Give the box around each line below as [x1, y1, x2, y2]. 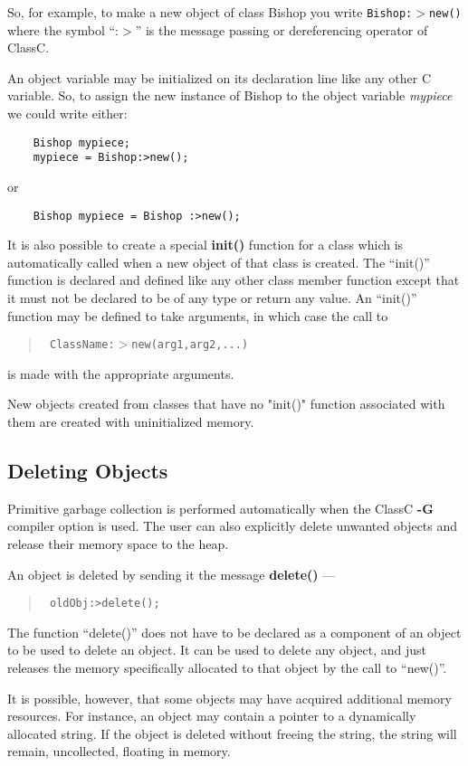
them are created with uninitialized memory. [7, 412, 254, 430]
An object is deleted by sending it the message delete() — [7, 564, 336, 583]
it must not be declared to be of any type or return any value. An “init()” [7, 288, 417, 307]
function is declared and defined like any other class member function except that [7, 270, 460, 289]
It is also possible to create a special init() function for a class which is [7, 235, 404, 254]
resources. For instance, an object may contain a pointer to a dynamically [7, 706, 416, 725]
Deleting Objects [7, 456, 168, 484]
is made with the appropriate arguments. [7, 364, 234, 383]
